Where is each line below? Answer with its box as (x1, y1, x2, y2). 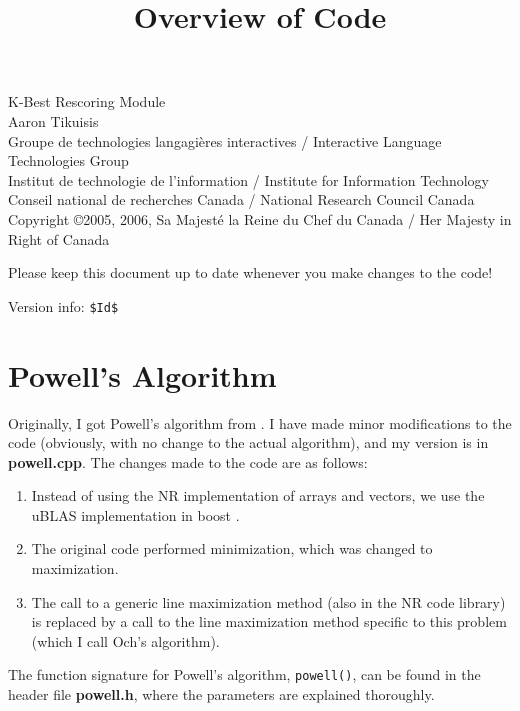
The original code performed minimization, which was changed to (31, 538, 433, 559)
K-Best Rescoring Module (8, 91, 166, 112)
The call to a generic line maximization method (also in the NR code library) (31, 591, 506, 612)
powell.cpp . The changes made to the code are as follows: (8, 451, 368, 472)
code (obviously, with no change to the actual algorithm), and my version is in (8, 432, 489, 453)
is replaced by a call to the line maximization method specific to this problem (31, 611, 507, 632)
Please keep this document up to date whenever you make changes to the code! (8, 262, 493, 283)
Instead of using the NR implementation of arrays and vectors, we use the (31, 485, 485, 506)
